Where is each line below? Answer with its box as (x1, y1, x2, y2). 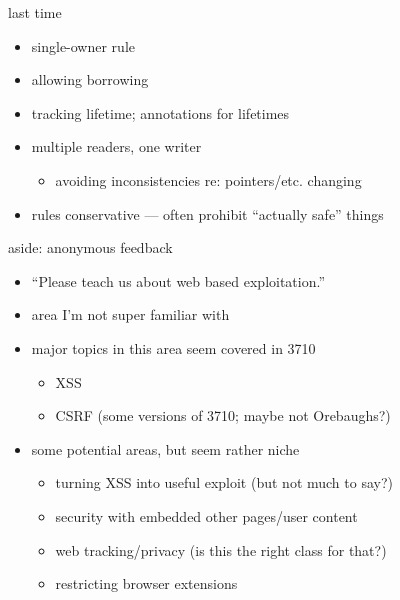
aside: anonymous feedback (8, 237, 173, 258)
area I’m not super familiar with (31, 304, 230, 325)
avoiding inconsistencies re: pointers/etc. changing (55, 169, 362, 190)
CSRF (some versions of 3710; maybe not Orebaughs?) (55, 405, 391, 426)
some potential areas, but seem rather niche (31, 438, 300, 459)
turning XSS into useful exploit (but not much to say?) (55, 472, 393, 493)
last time (8, 2, 62, 22)
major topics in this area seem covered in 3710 (31, 337, 316, 358)
